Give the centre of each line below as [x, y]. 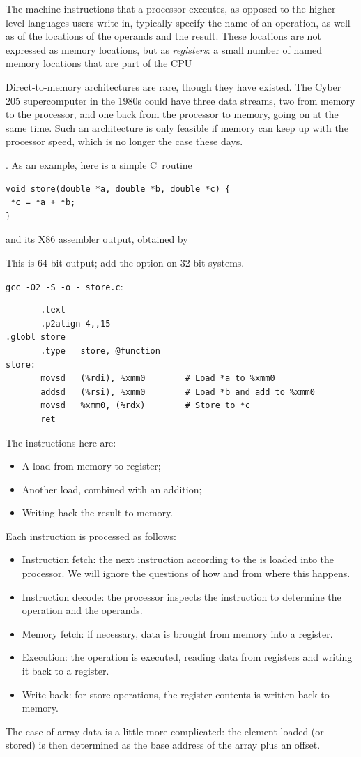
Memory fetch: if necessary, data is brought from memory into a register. [177, 633]
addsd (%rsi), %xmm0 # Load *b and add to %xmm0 [178, 392]
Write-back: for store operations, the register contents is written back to [176, 694]
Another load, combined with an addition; [112, 489]
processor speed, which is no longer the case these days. [124, 141]
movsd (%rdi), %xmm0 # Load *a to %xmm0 [158, 378]
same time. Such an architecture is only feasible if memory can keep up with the [177, 127]
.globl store [36, 337]
